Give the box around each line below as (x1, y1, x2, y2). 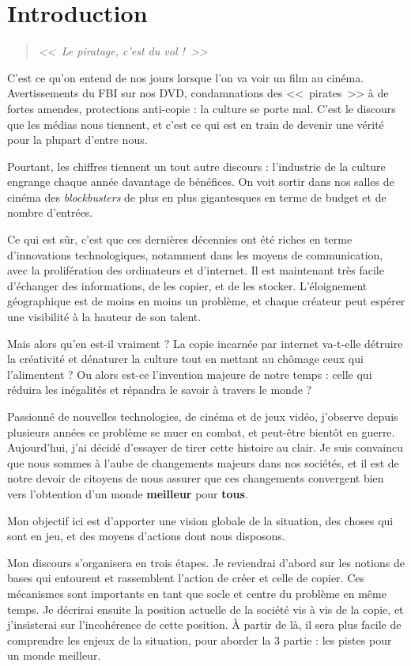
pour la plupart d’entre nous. (7, 131, 148, 148)
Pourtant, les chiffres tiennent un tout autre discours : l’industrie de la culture (7, 157, 386, 174)
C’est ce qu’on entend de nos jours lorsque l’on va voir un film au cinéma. (7, 69, 364, 85)
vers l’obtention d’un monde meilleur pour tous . (7, 485, 248, 501)
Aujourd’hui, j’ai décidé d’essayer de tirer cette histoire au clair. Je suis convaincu (7, 439, 403, 456)
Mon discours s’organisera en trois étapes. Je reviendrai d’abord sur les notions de (7, 554, 405, 570)
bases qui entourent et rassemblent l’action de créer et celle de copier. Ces (7, 570, 364, 586)
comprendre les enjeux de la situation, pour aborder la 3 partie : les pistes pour (7, 631, 392, 648)
